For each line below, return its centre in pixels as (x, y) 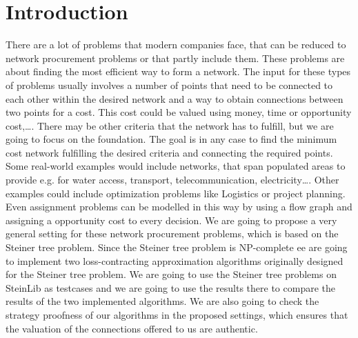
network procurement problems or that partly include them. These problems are (175, 58)
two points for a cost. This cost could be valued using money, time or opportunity (179, 112)
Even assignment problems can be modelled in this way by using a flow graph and (179, 207)
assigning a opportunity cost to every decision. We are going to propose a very (171, 220)
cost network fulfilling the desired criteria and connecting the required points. (169, 152)
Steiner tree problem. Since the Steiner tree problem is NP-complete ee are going (177, 247)
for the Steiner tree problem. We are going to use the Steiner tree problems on (171, 274)
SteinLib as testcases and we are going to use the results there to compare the (170, 287)
